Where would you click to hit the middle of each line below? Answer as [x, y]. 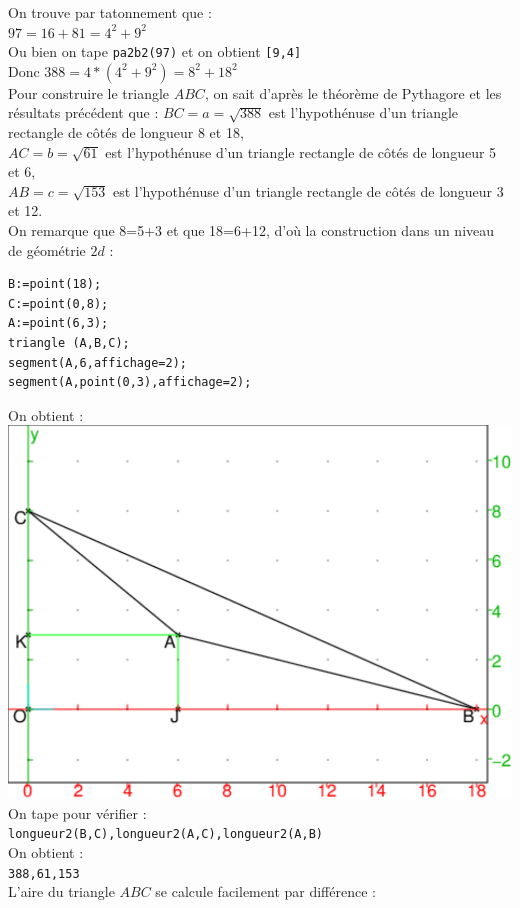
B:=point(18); [55, 284]
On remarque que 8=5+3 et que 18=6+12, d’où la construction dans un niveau [251, 230]
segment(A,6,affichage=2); [97, 362]
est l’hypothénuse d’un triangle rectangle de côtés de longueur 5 [301, 151]
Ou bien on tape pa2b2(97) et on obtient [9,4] [155, 51]
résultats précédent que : [83, 112]
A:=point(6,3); [58, 323]
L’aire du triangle [61, 891]
